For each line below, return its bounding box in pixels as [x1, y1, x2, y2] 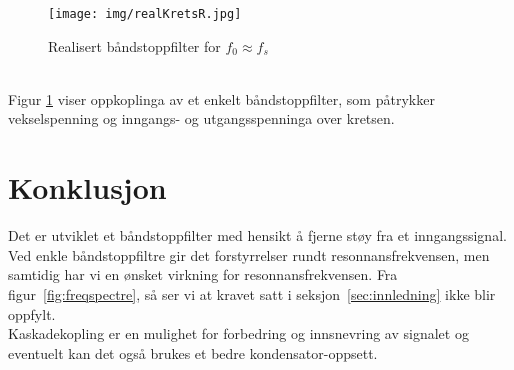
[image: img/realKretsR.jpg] [48, 7, 242, 21]
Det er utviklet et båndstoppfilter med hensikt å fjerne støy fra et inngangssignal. [8, 225, 507, 246]
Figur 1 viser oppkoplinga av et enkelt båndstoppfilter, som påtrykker [8, 88, 435, 109]
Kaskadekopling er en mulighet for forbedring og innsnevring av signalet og [8, 323, 469, 344]
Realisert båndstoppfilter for [48, 35, 221, 56]
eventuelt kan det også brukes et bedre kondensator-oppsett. [8, 342, 378, 363]
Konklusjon [8, 167, 167, 208]
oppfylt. [8, 303, 56, 324]
